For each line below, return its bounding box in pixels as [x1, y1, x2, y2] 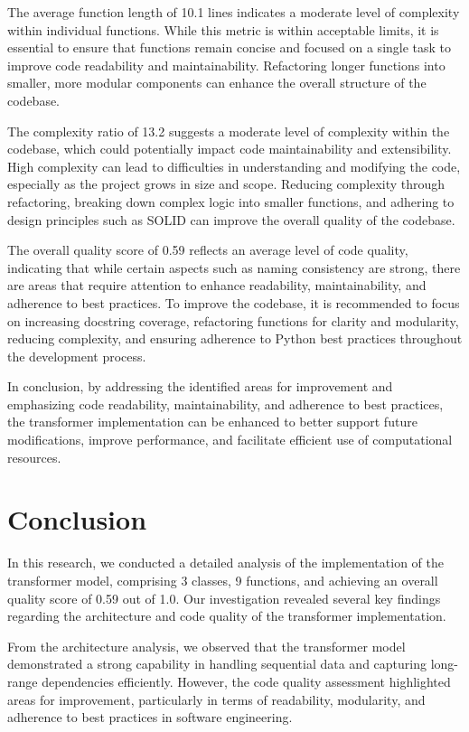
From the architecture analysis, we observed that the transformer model [7, 636, 406, 655]
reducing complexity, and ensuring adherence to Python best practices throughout [7, 329, 463, 348]
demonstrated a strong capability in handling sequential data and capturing [7, 654, 427, 673]
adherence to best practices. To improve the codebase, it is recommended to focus [7, 293, 460, 312]
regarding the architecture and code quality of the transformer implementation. [7, 606, 446, 625]
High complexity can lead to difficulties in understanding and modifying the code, [7, 156, 461, 175]
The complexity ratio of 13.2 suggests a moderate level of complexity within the [7, 121, 450, 140]
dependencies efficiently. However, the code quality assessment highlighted [42, 671, 451, 690]
